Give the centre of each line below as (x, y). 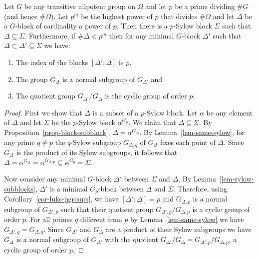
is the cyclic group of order (146, 96)
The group (32, 79)
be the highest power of (117, 16)
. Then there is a (142, 26)
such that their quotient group (107, 209)
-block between (121, 188)
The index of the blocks (52, 62)
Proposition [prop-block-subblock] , (57, 132)
